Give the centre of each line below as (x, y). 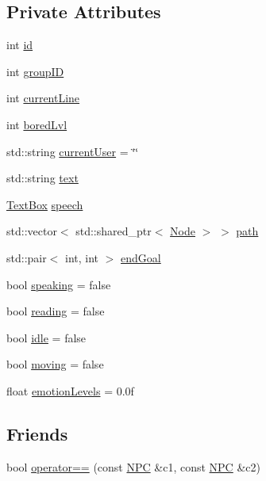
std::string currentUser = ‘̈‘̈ (73, 151)
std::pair (27, 257)
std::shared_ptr (114, 231)
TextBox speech (45, 204)
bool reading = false (56, 311)
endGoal (141, 257)
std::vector (32, 231)
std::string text (42, 178)
